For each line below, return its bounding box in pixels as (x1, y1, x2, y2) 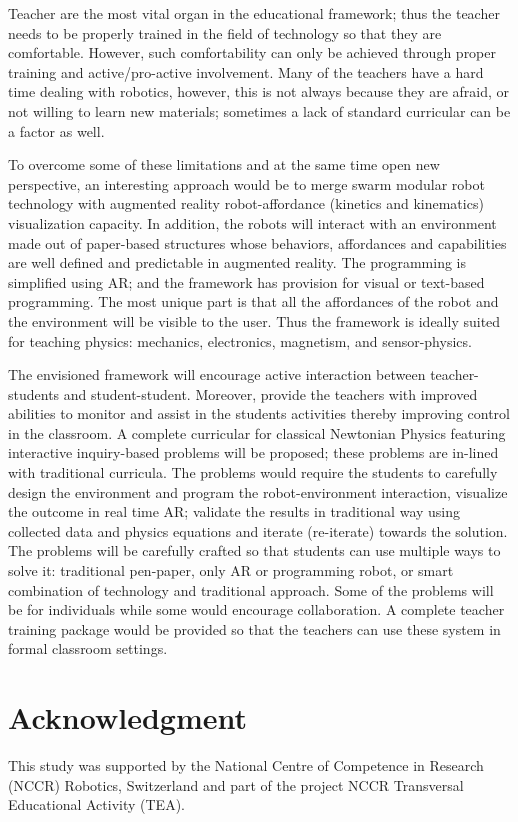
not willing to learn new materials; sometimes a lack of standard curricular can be (8, 100, 511, 121)
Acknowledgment (8, 697, 247, 738)
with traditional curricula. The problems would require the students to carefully (8, 462, 498, 483)
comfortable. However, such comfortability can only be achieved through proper (8, 42, 496, 63)
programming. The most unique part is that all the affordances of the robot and (8, 291, 499, 312)
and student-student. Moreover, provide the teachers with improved (63, 383, 478, 404)
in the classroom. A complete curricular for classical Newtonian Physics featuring (8, 422, 506, 443)
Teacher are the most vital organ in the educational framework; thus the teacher (8, 3, 500, 23)
